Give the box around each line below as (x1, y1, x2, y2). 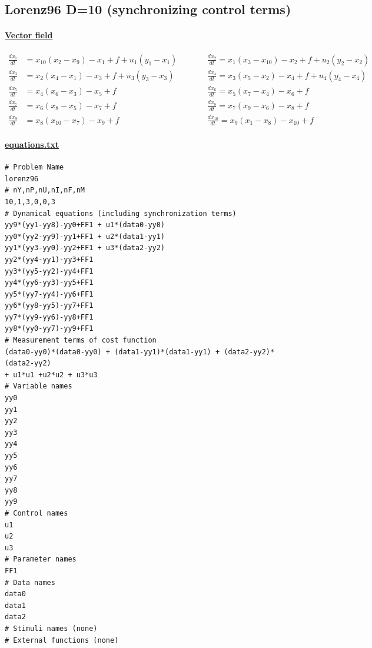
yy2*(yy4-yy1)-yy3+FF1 (5, 255, 94, 264)
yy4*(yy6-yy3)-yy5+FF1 (5, 278, 94, 287)
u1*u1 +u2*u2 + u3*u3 (13, 370, 98, 379)
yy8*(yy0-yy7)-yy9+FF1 (5, 324, 94, 333)
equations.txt (5, 138, 59, 150)
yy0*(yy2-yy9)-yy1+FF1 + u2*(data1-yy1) (5, 232, 165, 241)
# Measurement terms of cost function (5, 336, 157, 345)
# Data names (5, 578, 55, 587)
